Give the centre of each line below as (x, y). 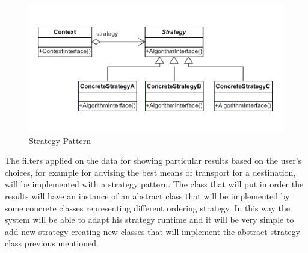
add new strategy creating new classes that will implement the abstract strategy (152, 231)
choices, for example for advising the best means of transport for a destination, (150, 172)
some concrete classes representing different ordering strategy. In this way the (148, 208)
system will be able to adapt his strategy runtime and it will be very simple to (149, 220)
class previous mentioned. (52, 243)
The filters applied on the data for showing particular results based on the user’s (153, 161)
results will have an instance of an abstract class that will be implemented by (147, 196)
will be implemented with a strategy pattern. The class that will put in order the (154, 184)
